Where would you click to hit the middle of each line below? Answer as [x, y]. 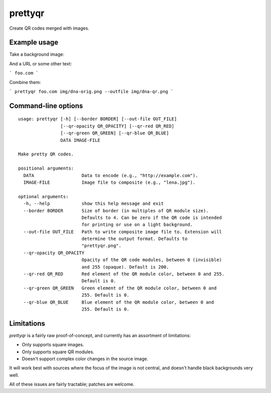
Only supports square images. [53, 345]
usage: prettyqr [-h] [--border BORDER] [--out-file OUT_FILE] [98, 119]
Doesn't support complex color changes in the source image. [85, 359]
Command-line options [46, 106]
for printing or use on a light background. [137, 225]
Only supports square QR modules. [58, 352]
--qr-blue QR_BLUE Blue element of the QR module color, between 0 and [119, 302]
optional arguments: [43, 196]
